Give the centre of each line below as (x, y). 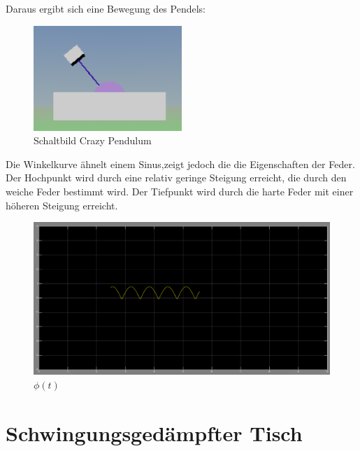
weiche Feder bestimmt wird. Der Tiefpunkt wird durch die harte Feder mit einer (180, 191)
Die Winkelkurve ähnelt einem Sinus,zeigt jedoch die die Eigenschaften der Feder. (180, 164)
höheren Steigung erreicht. (62, 205)
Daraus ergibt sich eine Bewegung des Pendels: (106, 8)
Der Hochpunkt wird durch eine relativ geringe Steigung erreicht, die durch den (176, 178)
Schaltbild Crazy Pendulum (93, 140)
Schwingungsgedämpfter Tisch (154, 432)
